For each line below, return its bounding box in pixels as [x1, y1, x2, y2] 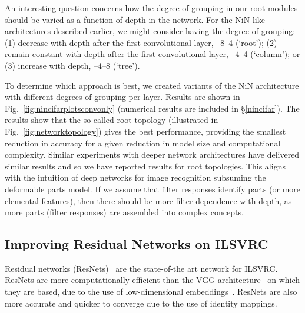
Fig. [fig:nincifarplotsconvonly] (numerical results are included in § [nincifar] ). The [5, 102, 300, 114]
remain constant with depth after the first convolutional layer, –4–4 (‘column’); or [5, 48, 300, 60]
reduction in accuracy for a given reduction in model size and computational [5, 136, 281, 149]
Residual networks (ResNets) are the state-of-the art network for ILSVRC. [5, 262, 278, 274]
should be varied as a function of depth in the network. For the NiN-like [5, 13, 265, 25]
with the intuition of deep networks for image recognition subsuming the [5, 171, 266, 184]
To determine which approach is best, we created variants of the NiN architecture [5, 79, 299, 91]
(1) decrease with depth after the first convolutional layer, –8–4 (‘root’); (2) [5, 36, 277, 48]
